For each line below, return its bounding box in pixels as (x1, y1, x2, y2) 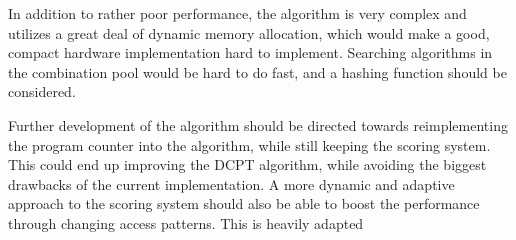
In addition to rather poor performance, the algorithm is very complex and (8, 3, 467, 23)
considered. (8, 81, 76, 102)
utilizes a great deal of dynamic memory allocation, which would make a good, (8, 22, 490, 43)
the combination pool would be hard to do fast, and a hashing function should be (8, 61, 507, 82)
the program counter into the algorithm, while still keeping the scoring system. (8, 134, 491, 155)
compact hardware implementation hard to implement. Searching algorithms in (8, 42, 493, 63)
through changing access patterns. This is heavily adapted (8, 212, 364, 233)
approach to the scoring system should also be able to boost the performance (8, 193, 480, 214)
